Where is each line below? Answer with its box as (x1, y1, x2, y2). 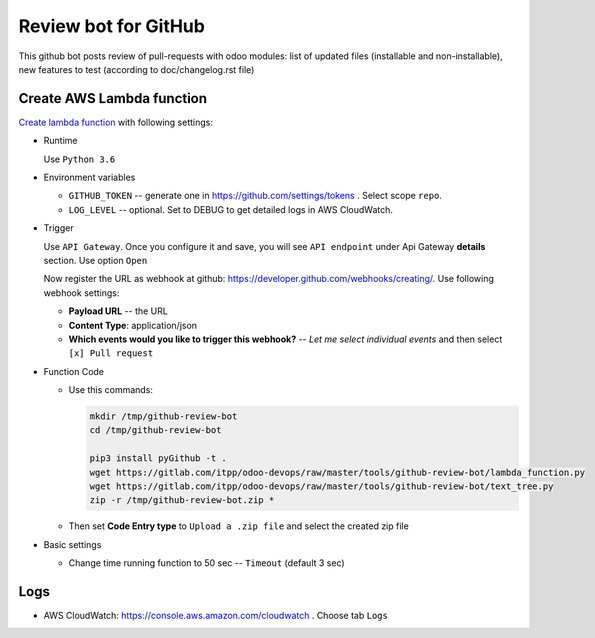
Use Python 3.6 (43, 153, 116, 165)
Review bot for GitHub (18, 15, 205, 37)
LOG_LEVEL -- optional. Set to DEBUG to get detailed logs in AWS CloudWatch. (68, 203, 394, 215)
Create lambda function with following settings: (18, 116, 214, 128)
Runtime (43, 135, 78, 147)
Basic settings (43, 538, 102, 550)
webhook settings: (43, 286, 120, 299)
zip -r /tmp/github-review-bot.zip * (89, 495, 275, 506)
